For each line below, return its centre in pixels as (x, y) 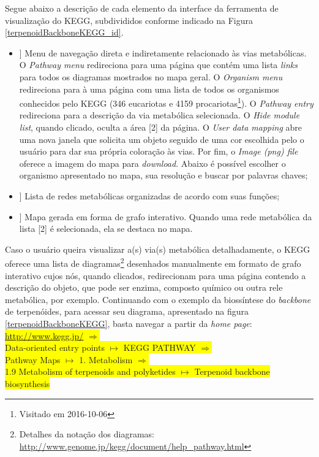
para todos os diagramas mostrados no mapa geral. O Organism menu (151, 76)
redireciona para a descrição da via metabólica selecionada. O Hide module (159, 115)
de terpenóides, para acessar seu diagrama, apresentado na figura (127, 311)
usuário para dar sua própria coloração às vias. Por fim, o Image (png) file (159, 151)
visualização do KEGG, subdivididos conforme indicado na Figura (129, 20)
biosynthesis (28, 383)
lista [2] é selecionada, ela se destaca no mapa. (106, 228)
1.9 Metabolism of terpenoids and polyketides (90, 371)
